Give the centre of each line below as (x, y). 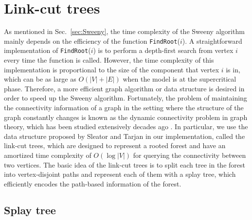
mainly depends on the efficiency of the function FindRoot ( (92, 41)
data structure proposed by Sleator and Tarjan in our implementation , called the (125, 136)
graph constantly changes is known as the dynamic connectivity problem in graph (126, 117)
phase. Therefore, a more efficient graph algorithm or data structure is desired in (124, 88)
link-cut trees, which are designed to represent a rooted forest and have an (115, 145)
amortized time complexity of (48, 155)
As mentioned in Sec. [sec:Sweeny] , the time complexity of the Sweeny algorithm (124, 31)
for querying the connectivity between (189, 155)
